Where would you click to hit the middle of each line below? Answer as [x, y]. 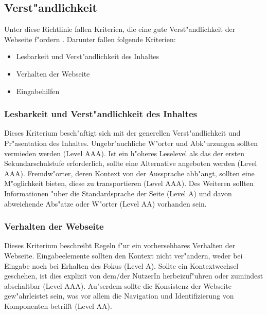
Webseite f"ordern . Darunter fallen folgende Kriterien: [90, 39]
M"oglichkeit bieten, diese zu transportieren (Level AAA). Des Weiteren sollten [129, 183]
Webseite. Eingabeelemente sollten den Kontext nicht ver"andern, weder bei [123, 255]
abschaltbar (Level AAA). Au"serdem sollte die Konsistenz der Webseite [118, 285]
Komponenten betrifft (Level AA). [58, 305]
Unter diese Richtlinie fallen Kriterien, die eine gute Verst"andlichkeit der [120, 29]
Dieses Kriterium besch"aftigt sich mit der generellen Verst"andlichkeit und [122, 133]
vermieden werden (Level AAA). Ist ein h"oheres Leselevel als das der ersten [124, 153]
